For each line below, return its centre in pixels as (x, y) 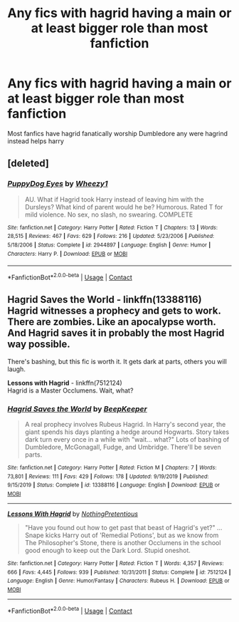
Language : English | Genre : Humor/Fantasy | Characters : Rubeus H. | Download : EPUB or (118, 581)
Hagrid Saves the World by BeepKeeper (77, 409)
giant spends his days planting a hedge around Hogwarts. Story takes (127, 432)
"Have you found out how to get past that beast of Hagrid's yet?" (120, 527)
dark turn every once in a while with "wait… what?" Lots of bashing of (127, 440)
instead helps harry (36, 141)
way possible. (39, 344)
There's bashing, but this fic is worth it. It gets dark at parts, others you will (117, 361)
